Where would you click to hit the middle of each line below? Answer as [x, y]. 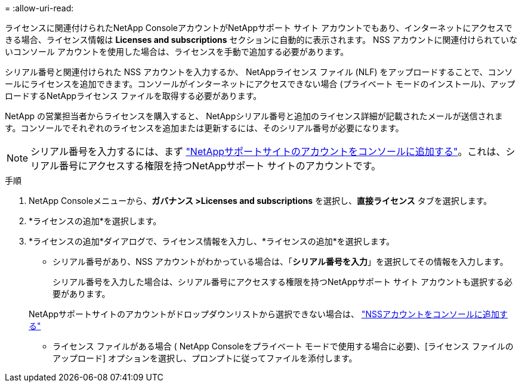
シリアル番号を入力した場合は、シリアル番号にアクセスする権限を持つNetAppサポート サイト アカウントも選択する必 [282, 282]
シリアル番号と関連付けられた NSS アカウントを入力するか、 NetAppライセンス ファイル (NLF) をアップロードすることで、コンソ [259, 72]
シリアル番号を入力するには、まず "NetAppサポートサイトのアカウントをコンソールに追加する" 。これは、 [268, 151]
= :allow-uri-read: [39, 8]
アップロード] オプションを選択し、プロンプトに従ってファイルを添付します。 [205, 358]
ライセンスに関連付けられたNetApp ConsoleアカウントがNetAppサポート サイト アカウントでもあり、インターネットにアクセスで [259, 28]
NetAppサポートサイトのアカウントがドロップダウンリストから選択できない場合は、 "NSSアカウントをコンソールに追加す [268, 314]
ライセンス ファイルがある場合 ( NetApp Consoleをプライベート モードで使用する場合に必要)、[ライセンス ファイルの [283, 346]
